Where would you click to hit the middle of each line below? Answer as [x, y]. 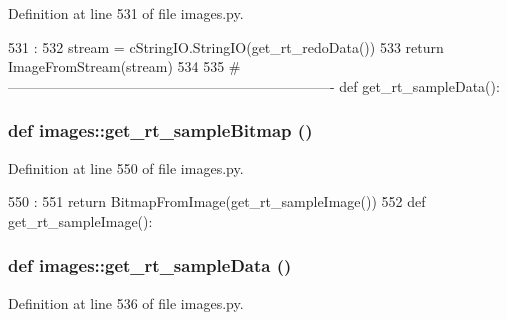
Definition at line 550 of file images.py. [126, 167]
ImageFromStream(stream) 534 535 [116, 66]
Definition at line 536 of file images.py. [126, 302]
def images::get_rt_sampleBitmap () [160, 130]
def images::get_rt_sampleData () [150, 265]
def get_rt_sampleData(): [419, 85]
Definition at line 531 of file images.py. [126, 13]
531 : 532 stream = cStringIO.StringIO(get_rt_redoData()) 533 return [226, 46]
